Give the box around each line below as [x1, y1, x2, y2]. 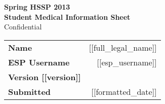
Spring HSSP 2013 [4, 2, 70, 12]
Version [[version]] [8, 71, 81, 83]
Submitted [8, 85, 51, 97]
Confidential [4, 21, 42, 32]
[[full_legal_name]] [89, 41, 157, 53]
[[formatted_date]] [91, 85, 157, 97]
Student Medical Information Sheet [4, 11, 131, 22]
